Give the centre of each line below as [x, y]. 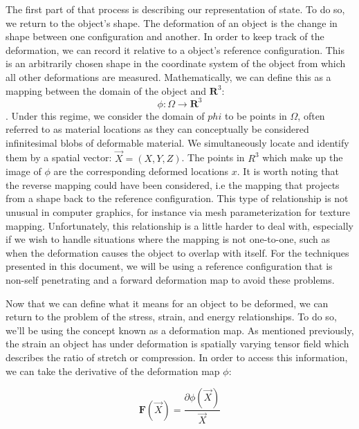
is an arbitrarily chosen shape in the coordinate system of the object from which [176, 63]
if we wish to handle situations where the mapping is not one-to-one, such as [168, 239]
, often [311, 115]
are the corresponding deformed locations [141, 171]
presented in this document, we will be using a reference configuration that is [169, 266]
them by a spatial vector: [59, 157]
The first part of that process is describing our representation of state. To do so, [175, 9]
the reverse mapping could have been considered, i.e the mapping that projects [173, 184]
